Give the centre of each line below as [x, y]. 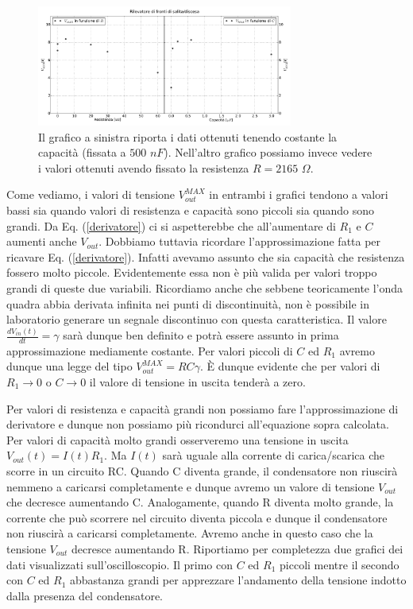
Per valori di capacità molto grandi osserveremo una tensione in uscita [178, 439]
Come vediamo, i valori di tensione [91, 194]
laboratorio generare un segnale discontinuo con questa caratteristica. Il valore [197, 319]
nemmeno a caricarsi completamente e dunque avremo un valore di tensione [191, 486]
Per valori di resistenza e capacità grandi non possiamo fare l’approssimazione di [203, 408]
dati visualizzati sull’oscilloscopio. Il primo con [120, 564]
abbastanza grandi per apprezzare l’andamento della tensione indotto [238, 580]
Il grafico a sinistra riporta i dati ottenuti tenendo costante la [188, 136]
